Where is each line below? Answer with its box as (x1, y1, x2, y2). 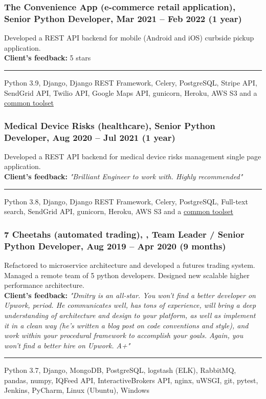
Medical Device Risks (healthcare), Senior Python (4, 119, 215, 132)
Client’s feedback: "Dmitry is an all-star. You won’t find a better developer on (4, 289, 256, 300)
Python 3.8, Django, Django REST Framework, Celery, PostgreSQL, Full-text (4, 196, 248, 206)
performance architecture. (4, 280, 84, 290)
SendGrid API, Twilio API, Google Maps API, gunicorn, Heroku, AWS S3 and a (4, 87, 257, 98)
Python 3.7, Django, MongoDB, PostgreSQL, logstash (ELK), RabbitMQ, (4, 365, 236, 375)
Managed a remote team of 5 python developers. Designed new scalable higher (4, 269, 250, 280)
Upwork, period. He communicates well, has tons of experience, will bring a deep (4, 300, 256, 310)
